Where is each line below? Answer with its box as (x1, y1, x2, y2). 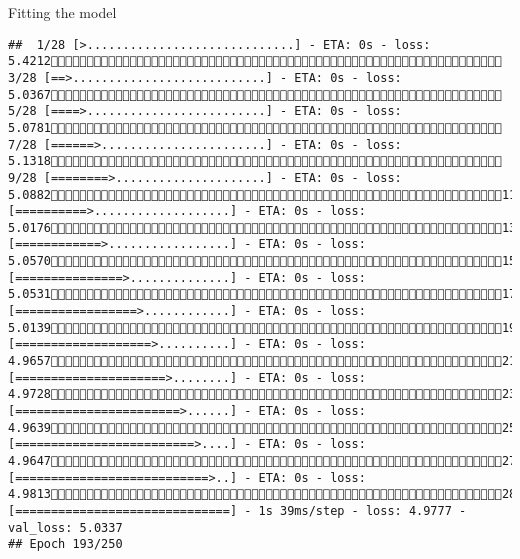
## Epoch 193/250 (8, 537, 123, 552)
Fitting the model (8, 2, 117, 22)
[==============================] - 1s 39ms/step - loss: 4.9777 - (8, 503, 467, 518)
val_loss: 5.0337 (8, 520, 123, 535)
